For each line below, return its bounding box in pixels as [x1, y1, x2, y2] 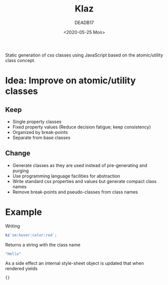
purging [12, 167, 29, 173]
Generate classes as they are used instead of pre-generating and [12, 162, 147, 168]
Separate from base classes [12, 134, 71, 140]
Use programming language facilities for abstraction [12, 173, 120, 179]
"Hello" [5, 251, 22, 256]
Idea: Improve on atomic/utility [5, 75, 136, 86]
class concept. [5, 57, 36, 63]
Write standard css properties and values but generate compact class [12, 178, 157, 184]
